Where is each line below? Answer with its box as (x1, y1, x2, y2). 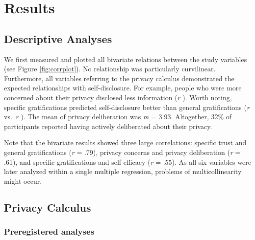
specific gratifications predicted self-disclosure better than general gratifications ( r (4, 102, 250, 112)
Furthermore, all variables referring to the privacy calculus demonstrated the (4, 73, 234, 83)
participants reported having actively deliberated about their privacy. (4, 121, 212, 131)
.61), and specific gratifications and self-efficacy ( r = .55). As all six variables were (4, 156, 251, 167)
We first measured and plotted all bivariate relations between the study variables (4, 54, 247, 64)
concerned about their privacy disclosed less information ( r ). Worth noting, (4, 92, 232, 102)
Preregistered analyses (4, 225, 95, 237)
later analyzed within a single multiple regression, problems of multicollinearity (4, 166, 242, 176)
